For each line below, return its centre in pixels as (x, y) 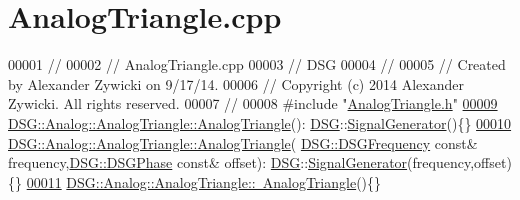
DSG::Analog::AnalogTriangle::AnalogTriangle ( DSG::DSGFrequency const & (243, 142)
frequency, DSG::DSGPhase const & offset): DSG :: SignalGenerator (208, 162)
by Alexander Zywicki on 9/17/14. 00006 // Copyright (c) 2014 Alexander (236, 83)
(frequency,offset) (459, 162)
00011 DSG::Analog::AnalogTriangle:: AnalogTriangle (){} (204, 181)
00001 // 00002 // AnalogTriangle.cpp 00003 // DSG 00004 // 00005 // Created (257, 64)
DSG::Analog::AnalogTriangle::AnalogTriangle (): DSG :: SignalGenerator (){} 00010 (260, 122)
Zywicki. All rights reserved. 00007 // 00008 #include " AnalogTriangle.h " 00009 (253, 103)
